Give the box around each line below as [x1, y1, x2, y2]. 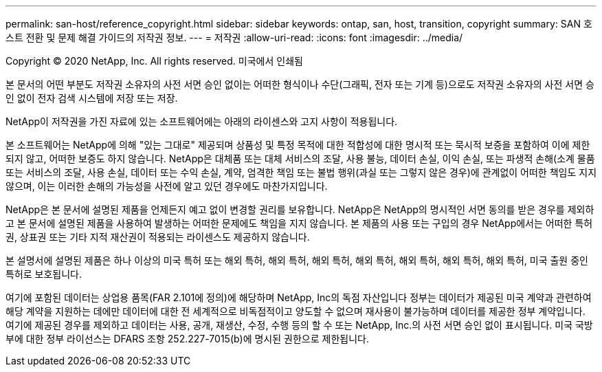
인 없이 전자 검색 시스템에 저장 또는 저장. [5, 92, 178, 104]
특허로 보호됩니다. [5, 268, 82, 280]
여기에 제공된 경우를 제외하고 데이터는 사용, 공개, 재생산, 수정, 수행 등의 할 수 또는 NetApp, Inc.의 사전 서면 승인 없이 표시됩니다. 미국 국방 [5, 319, 593, 331]
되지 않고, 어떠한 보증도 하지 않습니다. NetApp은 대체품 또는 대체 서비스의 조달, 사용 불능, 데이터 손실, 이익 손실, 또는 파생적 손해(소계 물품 [5, 153, 595, 164]
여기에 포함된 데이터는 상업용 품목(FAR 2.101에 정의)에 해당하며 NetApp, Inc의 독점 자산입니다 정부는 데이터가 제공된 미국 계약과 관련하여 [5, 292, 592, 303]
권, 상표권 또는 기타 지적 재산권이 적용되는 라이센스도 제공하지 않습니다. [5, 231, 310, 243]
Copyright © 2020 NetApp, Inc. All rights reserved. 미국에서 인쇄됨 [5, 55, 303, 67]
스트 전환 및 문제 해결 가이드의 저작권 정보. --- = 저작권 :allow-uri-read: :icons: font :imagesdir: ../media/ [5, 32, 463, 43]
